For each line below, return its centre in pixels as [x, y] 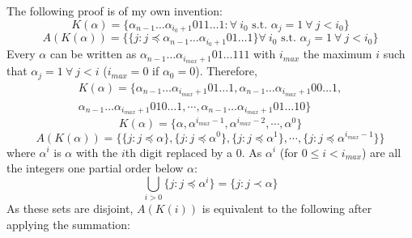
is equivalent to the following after [287, 208]
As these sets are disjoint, [70, 208]
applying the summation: [68, 224]
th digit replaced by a [179, 152]
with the [97, 152]
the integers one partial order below [95, 168]
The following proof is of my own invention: [115, 11]
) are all [381, 152]
